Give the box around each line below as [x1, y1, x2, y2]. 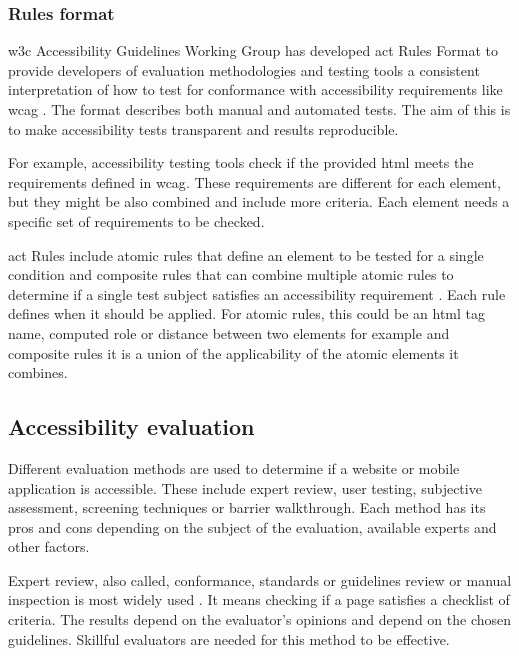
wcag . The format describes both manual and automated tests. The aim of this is [8, 99, 511, 119]
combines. [8, 362, 68, 383]
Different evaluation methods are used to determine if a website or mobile [8, 457, 460, 478]
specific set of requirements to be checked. [8, 210, 265, 231]
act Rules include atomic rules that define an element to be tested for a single [8, 244, 484, 265]
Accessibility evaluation [8, 411, 255, 442]
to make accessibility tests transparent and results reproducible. [8, 118, 399, 139]
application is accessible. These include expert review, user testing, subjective [8, 477, 482, 498]
